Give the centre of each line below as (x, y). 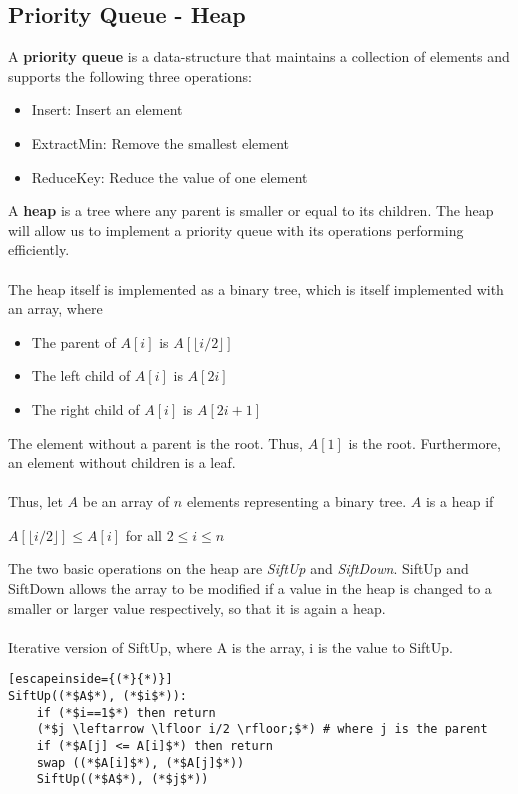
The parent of (73, 341)
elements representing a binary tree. (296, 501)
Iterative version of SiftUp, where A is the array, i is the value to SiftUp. (230, 646)
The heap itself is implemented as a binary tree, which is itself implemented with (256, 288)
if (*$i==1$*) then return (126, 712)
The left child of (81, 375)
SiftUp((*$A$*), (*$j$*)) (122, 779)
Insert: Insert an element (107, 109)
